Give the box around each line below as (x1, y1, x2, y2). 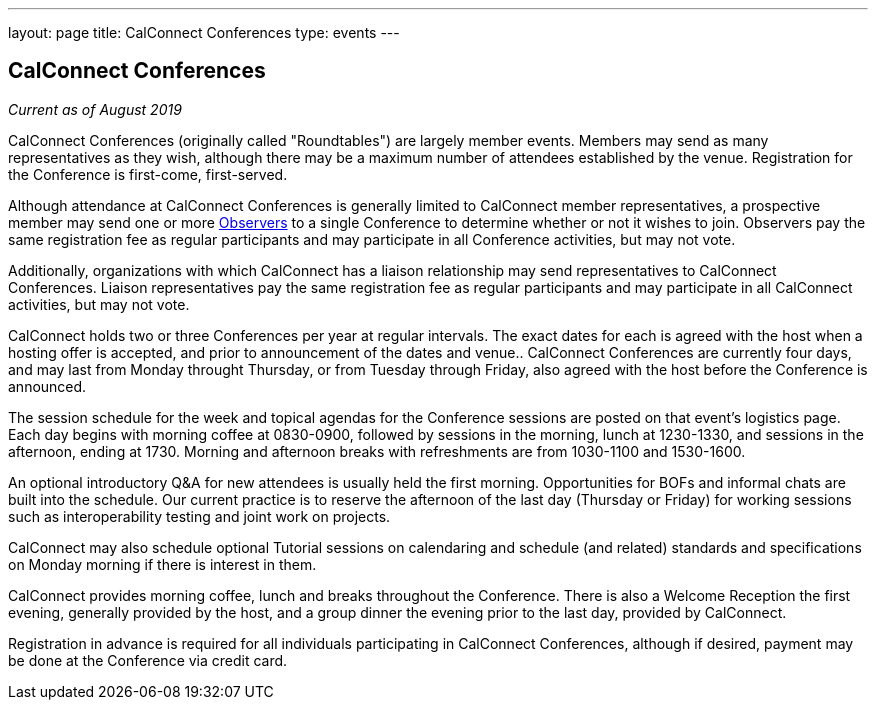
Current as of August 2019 (8, 100, 182, 118)
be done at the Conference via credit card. (8, 651, 288, 669)
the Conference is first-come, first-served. (8, 165, 288, 183)
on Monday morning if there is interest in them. (8, 555, 317, 573)
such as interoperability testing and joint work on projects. (8, 507, 391, 525)
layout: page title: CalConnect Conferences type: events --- (8, 24, 400, 41)
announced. (8, 377, 87, 395)
